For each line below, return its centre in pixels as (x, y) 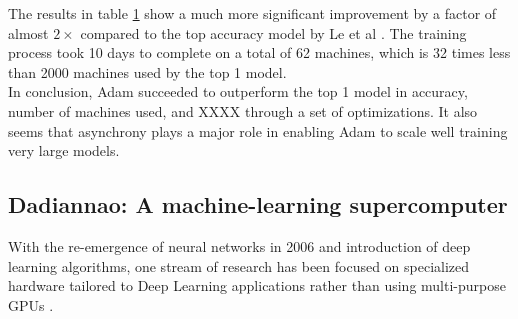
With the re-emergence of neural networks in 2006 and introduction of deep (239, 245)
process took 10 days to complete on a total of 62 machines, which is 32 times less (259, 52)
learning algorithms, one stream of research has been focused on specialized (239, 265)
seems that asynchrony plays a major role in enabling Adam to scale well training (258, 130)
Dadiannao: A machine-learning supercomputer (258, 204)
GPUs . (31, 304)
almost (28, 32)
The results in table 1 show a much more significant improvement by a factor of (252, 13)
